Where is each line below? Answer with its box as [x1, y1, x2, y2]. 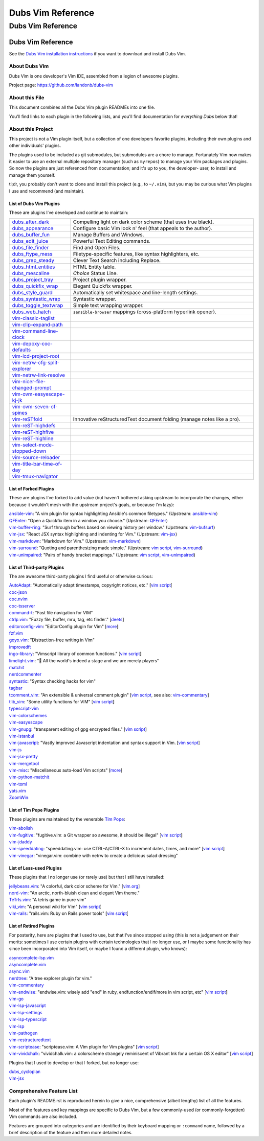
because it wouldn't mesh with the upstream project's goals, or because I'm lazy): [9, 502, 175, 508]
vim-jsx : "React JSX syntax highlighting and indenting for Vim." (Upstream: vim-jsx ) [9, 531, 177, 537]
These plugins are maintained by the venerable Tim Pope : [9, 816, 126, 822]
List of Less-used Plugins [9, 865, 62, 871]
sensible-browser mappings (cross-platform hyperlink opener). [73, 308, 217, 315]
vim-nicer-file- [12, 378, 46, 385]
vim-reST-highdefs [12, 422, 56, 429]
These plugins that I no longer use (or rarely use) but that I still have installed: [9, 874, 165, 880]
